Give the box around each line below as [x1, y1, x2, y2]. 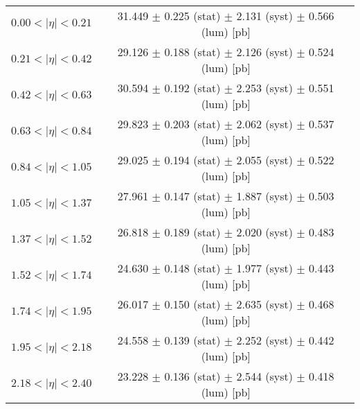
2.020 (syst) [236, 224, 293, 240]
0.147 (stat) [164, 188, 221, 204]
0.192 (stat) [164, 80, 221, 96]
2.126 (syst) [236, 44, 293, 60]
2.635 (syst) [236, 296, 293, 312]
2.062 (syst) [236, 116, 293, 132]
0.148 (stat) [164, 260, 221, 276]
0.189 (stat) [164, 224, 221, 240]
